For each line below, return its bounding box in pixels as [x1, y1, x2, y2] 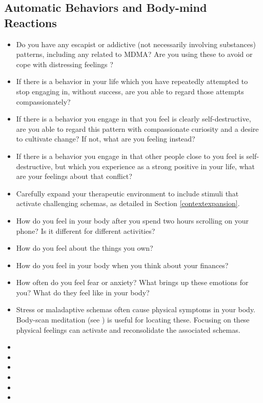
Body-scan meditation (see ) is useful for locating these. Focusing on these [16, 314, 250, 325]
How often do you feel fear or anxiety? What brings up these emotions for [16, 277, 249, 288]
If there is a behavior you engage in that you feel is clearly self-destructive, [16, 113, 251, 124]
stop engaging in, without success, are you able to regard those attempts [16, 86, 244, 96]
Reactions [4, 14, 57, 30]
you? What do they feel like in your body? [16, 287, 150, 297]
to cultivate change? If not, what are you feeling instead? [16, 133, 195, 144]
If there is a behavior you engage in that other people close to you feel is [16, 150, 244, 161]
